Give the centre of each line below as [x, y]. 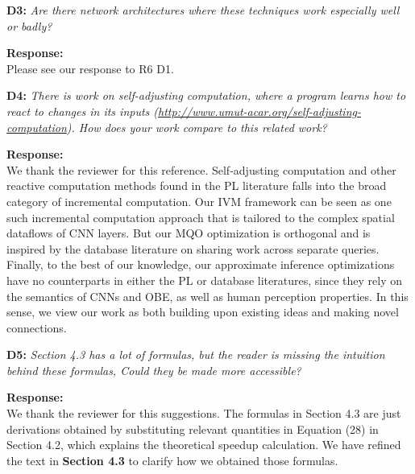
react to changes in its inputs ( [83, 111]
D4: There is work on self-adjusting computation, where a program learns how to [206, 95]
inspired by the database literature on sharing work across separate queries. [193, 248]
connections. [37, 327]
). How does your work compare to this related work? [197, 127]
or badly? [29, 25]
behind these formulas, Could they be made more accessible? [154, 370]
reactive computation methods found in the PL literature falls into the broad [197, 185]
